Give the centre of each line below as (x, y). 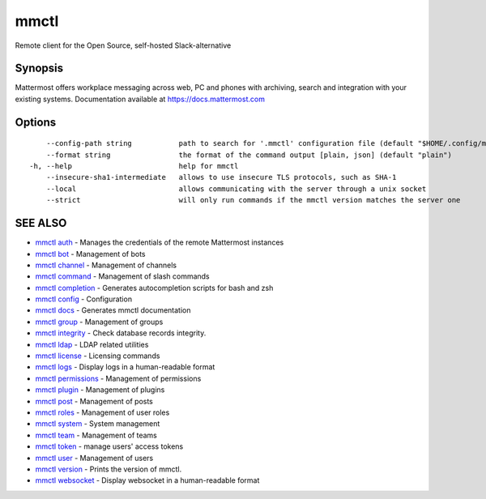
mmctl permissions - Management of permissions (118, 378)
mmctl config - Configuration (84, 299)
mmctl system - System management (98, 424)
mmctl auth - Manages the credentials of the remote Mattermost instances (160, 242)
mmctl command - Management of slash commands (122, 276)
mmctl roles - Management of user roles (102, 412)
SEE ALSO (41, 223)
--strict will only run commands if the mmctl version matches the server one (253, 200)
